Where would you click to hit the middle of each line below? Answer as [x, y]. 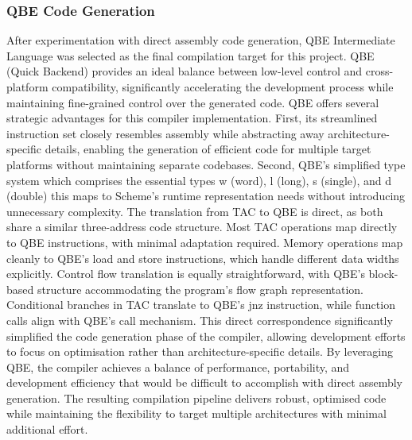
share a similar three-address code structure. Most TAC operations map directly [202, 227]
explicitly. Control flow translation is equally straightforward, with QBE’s [186, 274]
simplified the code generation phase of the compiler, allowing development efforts [206, 336]
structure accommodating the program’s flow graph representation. [200, 289]
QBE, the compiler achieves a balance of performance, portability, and [178, 367]
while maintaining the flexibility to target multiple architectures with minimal [196, 413]
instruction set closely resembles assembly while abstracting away [165, 133]
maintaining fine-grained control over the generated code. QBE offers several [193, 102]
